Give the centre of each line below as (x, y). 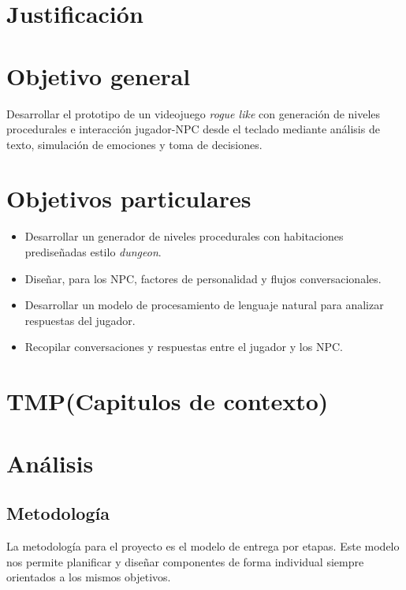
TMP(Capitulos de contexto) (168, 401)
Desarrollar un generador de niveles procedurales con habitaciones (184, 236)
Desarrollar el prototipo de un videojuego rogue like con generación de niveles (194, 113)
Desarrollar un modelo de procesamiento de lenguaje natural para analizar (204, 305)
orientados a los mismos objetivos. (89, 577)
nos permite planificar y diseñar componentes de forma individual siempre (185, 561)
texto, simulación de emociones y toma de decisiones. (134, 144)
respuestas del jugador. (80, 320)
